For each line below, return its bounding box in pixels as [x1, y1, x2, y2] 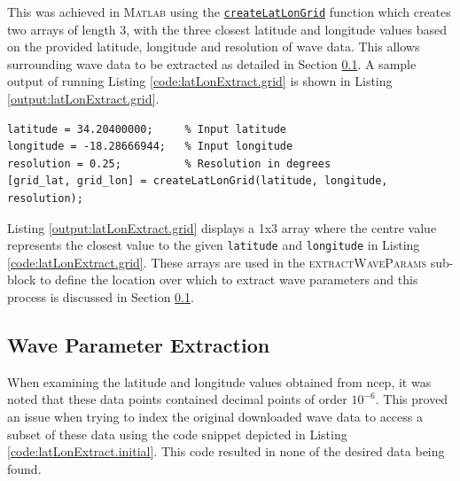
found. [7, 459, 42, 477]
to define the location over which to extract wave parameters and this [39, 270, 418, 289]
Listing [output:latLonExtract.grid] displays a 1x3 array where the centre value [7, 218, 437, 237]
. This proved [375, 390, 448, 408]
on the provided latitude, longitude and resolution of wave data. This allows [7, 37, 420, 56]
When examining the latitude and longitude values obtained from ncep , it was [7, 372, 432, 391]
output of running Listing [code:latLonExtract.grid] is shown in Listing [7, 72, 393, 90]
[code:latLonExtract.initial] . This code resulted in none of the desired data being [7, 442, 445, 461]
